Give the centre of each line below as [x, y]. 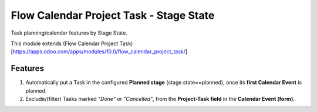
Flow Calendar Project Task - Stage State [113, 15]
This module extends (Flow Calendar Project [65, 43]
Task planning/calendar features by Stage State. [69, 33]
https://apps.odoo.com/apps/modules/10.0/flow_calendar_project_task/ [99, 52]
